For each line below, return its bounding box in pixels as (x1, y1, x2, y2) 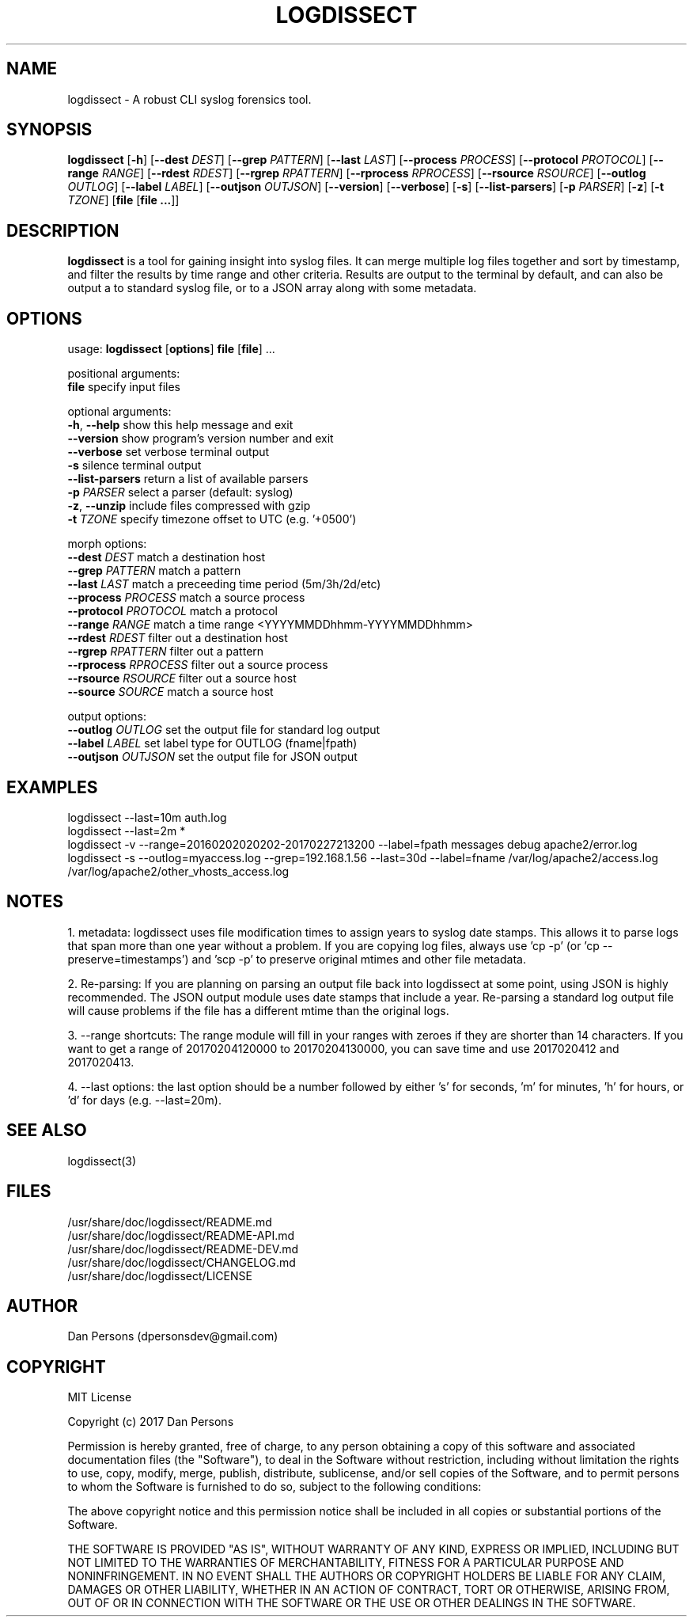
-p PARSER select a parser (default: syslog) (67, 485, 293, 500)
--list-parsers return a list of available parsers (67, 472, 309, 486)
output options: (67, 709, 147, 724)
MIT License (67, 1390, 132, 1404)
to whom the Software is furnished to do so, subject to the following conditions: (67, 1480, 482, 1494)
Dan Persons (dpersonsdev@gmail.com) (67, 1329, 278, 1344)
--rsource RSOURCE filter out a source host (67, 671, 297, 686)
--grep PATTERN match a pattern (67, 564, 241, 578)
